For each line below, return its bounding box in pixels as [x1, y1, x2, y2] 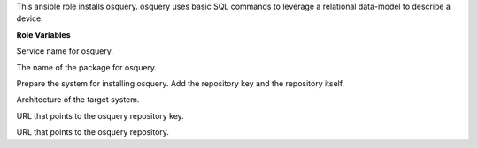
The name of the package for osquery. [16, 62, 158, 72]
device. [16, 13, 43, 24]
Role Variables [16, 29, 71, 40]
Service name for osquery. [16, 46, 114, 56]
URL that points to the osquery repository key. [16, 110, 185, 121]
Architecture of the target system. [16, 94, 140, 105]
